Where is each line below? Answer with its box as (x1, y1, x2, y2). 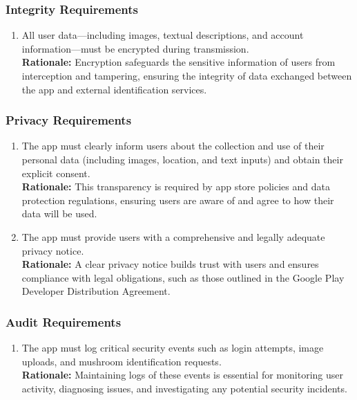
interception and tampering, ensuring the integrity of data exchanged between (21, 69, 352, 82)
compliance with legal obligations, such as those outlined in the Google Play (21, 270, 345, 284)
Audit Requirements (6, 313, 122, 330)
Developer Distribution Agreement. (21, 284, 171, 298)
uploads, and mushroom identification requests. (21, 354, 222, 368)
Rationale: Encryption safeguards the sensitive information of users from (21, 55, 336, 69)
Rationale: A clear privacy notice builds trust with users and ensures (21, 257, 319, 271)
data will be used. (21, 206, 97, 221)
